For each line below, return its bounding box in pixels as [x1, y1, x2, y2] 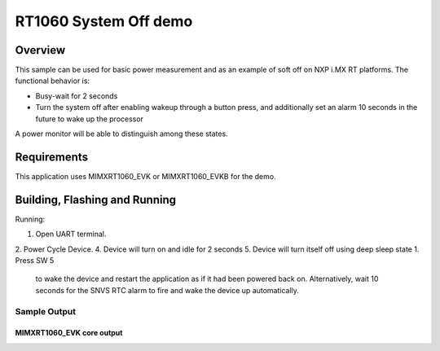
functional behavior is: [15, 76, 90, 86]
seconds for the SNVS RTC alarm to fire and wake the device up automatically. [35, 285, 299, 295]
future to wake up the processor [35, 114, 144, 124]
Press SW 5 [15, 256, 55, 265]
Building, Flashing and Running [15, 192, 177, 207]
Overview [15, 43, 66, 57]
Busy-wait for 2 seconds [35, 90, 118, 101]
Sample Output [15, 305, 77, 317]
